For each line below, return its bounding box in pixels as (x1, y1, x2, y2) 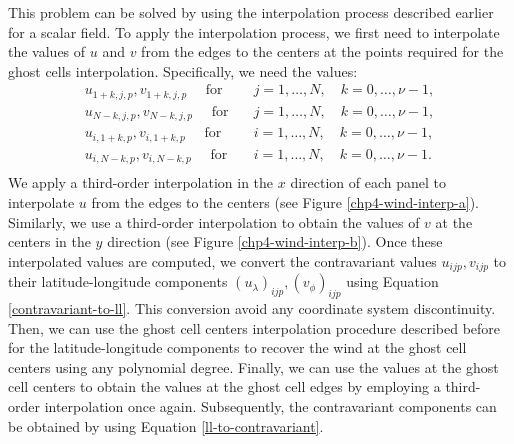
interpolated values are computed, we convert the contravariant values (8, 250, 437, 271)
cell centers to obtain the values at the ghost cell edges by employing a (8, 376, 441, 397)
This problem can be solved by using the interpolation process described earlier (8, 2, 494, 22)
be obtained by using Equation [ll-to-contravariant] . (8, 415, 324, 436)
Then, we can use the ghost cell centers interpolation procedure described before (8, 317, 501, 338)
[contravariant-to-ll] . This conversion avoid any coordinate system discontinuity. (8, 297, 496, 318)
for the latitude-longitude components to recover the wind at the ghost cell (8, 337, 467, 358)
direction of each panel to (290, 172, 446, 193)
